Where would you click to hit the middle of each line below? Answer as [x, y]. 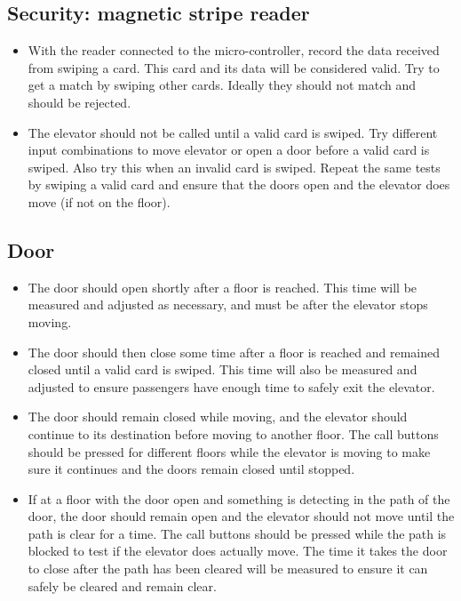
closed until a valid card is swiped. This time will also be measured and [223, 369]
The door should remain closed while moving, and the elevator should [218, 417]
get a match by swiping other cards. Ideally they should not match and [222, 85]
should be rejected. [79, 102]
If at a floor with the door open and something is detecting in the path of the [239, 498]
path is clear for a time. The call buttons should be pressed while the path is [237, 533]
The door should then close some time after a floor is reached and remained [234, 352]
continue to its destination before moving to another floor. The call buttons [233, 433]
